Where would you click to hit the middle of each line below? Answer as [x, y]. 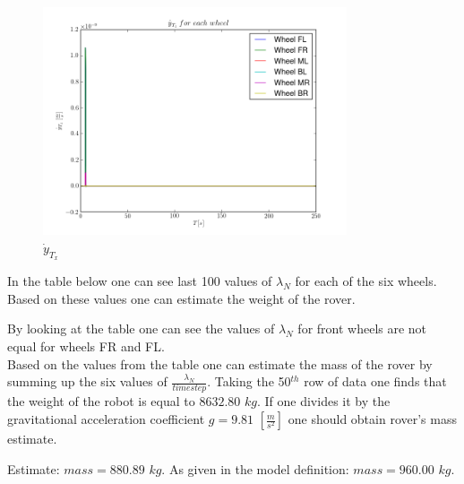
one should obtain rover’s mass [372, 419]
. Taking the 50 [249, 381]
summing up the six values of [87, 381]
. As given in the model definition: [255, 468]
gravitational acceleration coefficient [106, 419]
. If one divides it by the [323, 401]
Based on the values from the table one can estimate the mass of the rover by [220, 363]
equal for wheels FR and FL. [86, 346]
